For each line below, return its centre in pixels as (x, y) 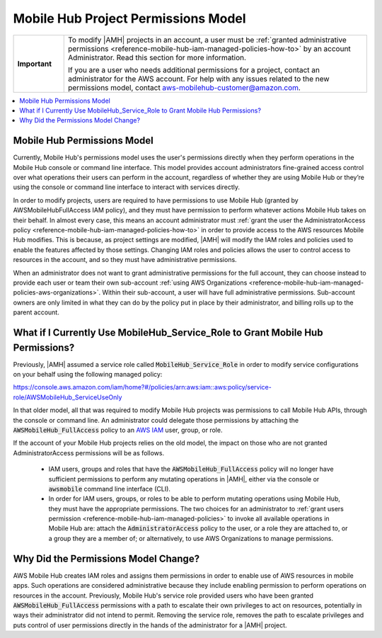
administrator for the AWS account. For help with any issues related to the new (198, 79)
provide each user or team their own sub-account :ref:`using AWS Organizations (130, 283)
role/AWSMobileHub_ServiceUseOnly (68, 397)
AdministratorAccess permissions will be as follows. (89, 452)
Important (35, 64)
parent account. (36, 312)
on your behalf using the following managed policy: (88, 374)
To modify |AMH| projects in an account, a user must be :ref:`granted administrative (207, 40)
